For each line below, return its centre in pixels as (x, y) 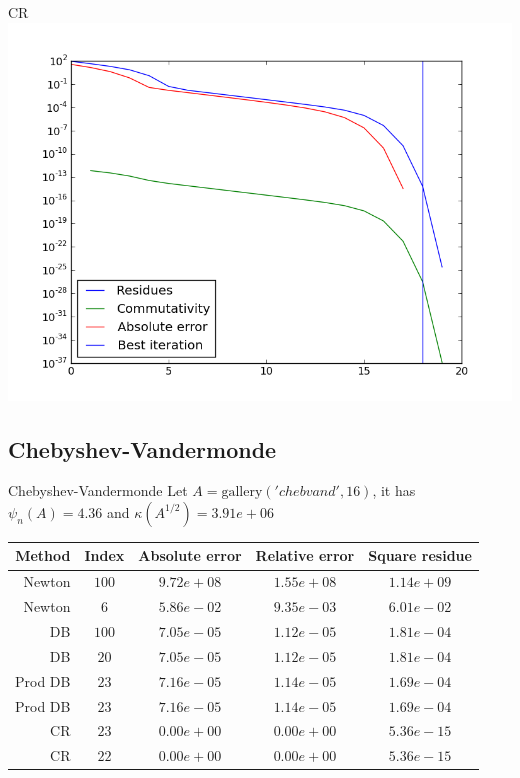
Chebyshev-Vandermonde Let (98, 490)
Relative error (305, 555)
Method (43, 555)
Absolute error (190, 555)
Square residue (420, 555)
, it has (394, 490)
